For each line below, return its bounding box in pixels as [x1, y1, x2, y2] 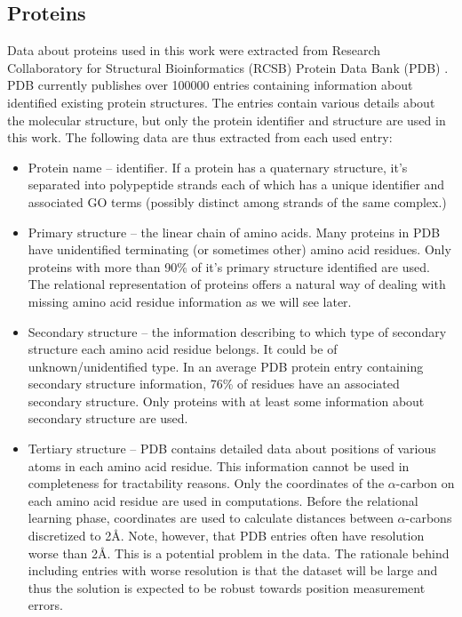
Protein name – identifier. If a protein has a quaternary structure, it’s [28, 157, 408, 176]
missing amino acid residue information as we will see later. [28, 292, 352, 310]
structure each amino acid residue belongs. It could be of [28, 340, 338, 358]
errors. [28, 596, 63, 614]
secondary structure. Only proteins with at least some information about [28, 391, 425, 410]
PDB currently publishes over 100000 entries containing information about [7, 76, 413, 94]
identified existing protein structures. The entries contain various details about [7, 92, 435, 111]
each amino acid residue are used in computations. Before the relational [28, 491, 418, 509]
